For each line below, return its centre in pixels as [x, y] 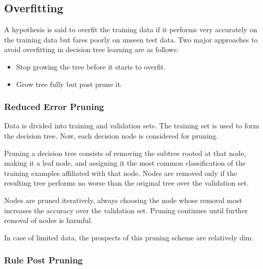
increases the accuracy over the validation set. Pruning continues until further [126, 210]
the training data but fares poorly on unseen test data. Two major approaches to [131, 39]
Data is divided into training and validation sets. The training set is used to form [132, 126]
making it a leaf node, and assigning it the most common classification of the [125, 163]
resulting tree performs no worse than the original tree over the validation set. [126, 183]
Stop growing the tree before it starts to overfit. [91, 66]
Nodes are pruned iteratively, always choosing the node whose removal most [123, 200]
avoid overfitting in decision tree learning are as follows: [92, 49]
